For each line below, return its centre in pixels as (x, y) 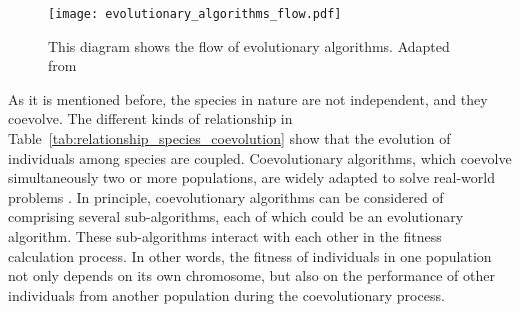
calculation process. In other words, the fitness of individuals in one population (250, 255)
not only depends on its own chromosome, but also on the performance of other (251, 275)
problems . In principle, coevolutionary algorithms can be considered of (226, 196)
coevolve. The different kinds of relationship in (150, 118)
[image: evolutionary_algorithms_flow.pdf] (195, 14)
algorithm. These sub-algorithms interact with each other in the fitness (225, 236)
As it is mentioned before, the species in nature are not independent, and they (248, 98)
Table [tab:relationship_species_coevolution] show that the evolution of (229, 138)
